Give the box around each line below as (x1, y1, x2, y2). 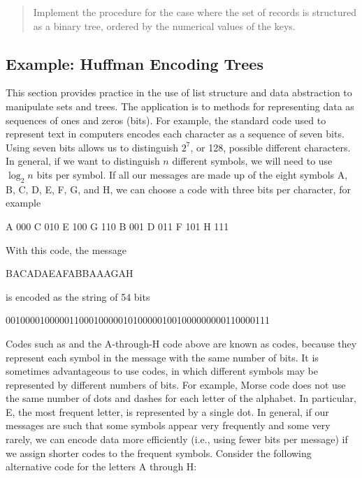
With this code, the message (6, 242, 126, 257)
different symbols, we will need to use (172, 154, 333, 168)
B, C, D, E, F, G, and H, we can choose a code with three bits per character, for (6, 181, 351, 196)
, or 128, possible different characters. (190, 140, 351, 154)
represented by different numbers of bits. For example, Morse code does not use (6, 377, 346, 391)
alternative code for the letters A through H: (6, 459, 197, 474)
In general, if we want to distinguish (6, 154, 160, 168)
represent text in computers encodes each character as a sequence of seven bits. (6, 126, 345, 141)
